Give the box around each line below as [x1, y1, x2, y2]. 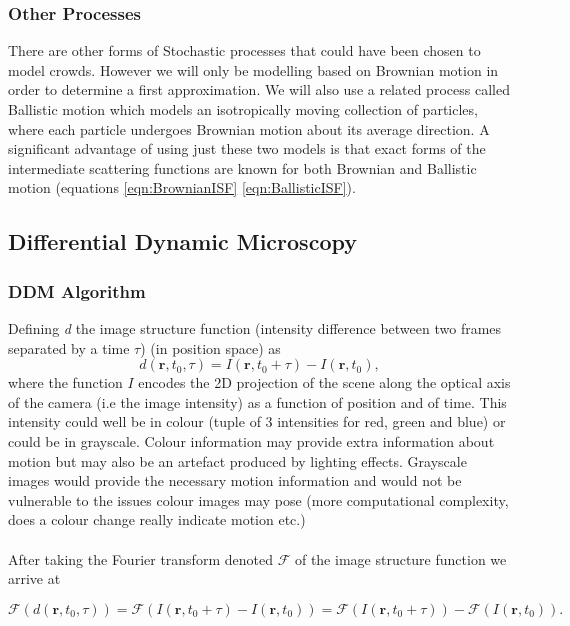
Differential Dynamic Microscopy [8, 226, 357, 257]
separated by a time [8, 337, 130, 358]
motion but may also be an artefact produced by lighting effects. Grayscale [8, 450, 467, 471]
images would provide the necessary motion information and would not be [8, 470, 462, 491]
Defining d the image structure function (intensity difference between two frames [8, 317, 502, 338]
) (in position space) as [140, 337, 281, 358]
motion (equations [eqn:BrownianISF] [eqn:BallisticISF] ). [8, 177, 356, 198]
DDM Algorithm [8, 278, 146, 303]
